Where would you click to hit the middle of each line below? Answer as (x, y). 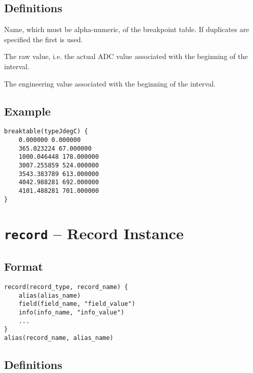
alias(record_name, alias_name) (59, 338)
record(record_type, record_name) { (66, 287)
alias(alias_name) (50, 295)
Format (24, 266)
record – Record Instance (94, 233)
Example (27, 111)
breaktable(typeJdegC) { (46, 132)
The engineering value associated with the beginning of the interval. (110, 83)
